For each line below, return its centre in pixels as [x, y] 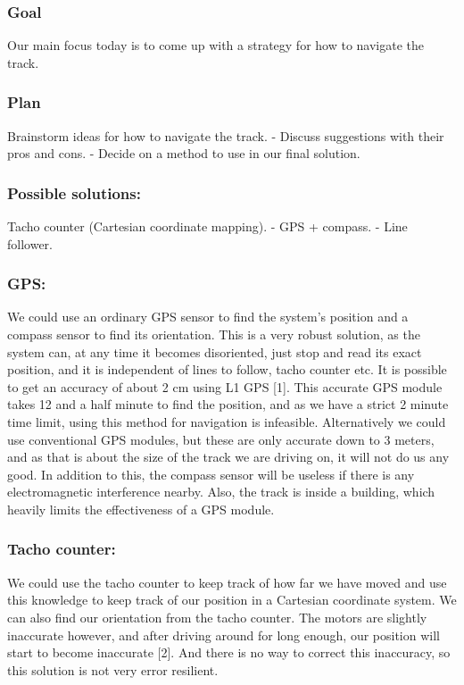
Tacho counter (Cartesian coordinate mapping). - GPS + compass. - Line [207, 226]
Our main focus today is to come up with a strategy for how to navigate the [215, 45]
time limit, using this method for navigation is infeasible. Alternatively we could [227, 422]
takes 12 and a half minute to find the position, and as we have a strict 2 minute [228, 404]
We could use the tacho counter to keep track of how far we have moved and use [227, 582]
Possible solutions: [74, 192]
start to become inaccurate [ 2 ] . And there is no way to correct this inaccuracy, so [229, 652]
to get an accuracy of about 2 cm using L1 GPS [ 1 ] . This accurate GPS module [225, 386]
